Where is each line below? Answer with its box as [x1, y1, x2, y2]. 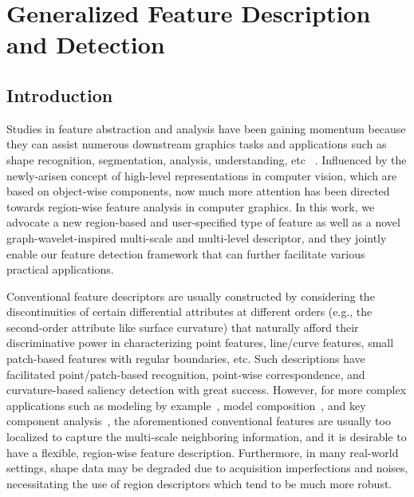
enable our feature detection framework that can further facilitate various [6, 245, 365, 262]
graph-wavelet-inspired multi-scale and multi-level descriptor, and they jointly [6, 229, 387, 246]
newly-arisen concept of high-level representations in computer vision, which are [6, 167, 397, 183]
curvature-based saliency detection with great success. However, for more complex [6, 381, 407, 398]
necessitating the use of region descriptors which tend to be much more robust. [6, 475, 392, 491]
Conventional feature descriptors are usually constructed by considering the [6, 287, 375, 304]
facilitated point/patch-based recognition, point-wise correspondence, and [6, 365, 365, 382]
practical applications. [6, 261, 114, 278]
